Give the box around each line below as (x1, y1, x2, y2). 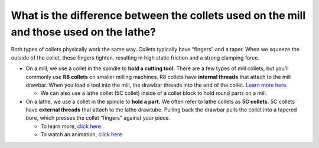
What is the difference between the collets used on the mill (11, 9, 306, 22)
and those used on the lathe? (11, 25, 157, 38)
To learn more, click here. (40, 123, 103, 130)
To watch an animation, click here (40, 131, 122, 138)
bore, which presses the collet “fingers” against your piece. (25, 114, 171, 121)
